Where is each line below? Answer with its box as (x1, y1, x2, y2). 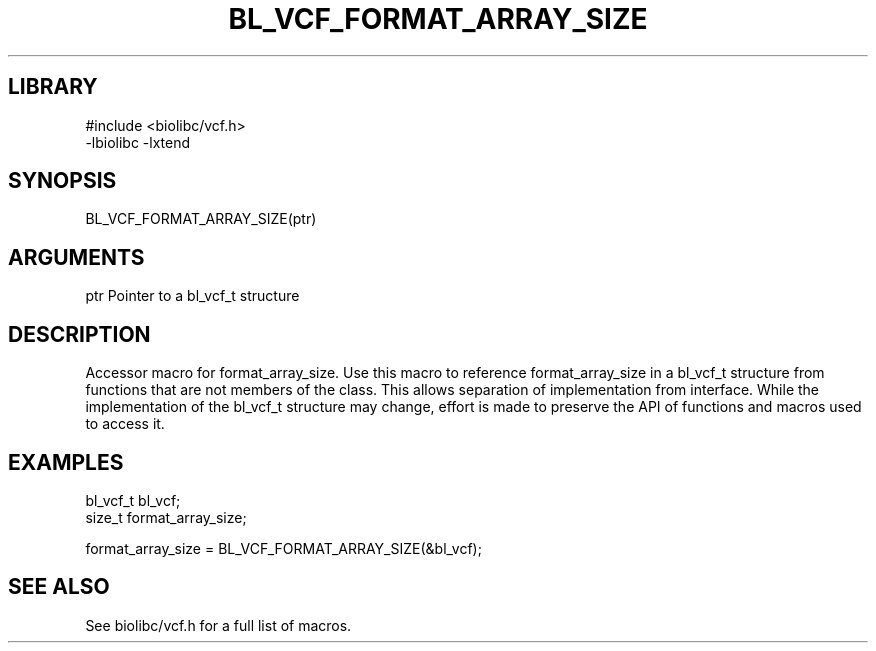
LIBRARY (8, 74, 98, 100)
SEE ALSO (8, 574, 110, 600)
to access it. (85, 415, 165, 433)
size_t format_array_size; (85, 508, 247, 526)
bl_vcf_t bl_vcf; (85, 491, 181, 509)
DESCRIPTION (8, 321, 151, 347)
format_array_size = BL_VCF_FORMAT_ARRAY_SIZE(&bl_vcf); (85, 539, 482, 557)
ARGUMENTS (8, 244, 145, 270)
